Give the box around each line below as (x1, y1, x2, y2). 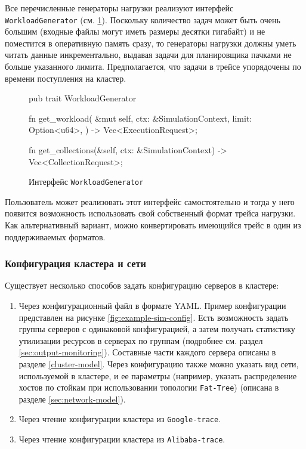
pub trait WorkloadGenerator (29, 92, 137, 104)
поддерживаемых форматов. (5, 230, 106, 243)
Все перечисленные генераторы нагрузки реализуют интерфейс (5, 2, 234, 14)
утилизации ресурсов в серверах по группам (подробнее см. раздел (18, 334, 263, 346)
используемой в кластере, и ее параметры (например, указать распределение (18, 369, 297, 382)
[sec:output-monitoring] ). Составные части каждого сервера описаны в (18, 346, 276, 358)
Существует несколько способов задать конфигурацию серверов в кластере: (5, 279, 279, 292)
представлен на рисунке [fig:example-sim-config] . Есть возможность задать (18, 311, 289, 323)
